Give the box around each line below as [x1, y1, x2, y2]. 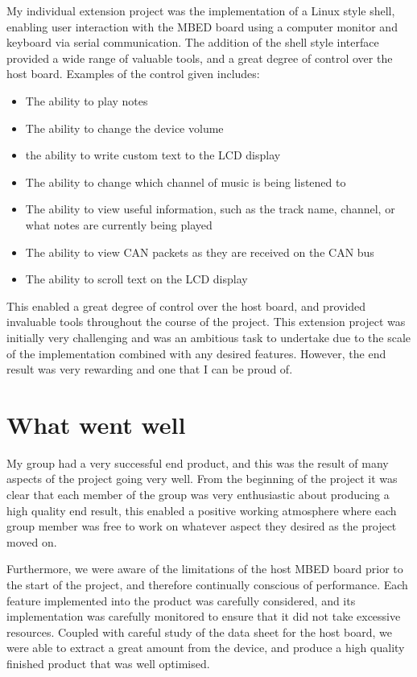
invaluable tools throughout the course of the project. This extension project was [6, 313, 406, 330]
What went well [6, 407, 186, 440]
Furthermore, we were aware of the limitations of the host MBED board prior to [6, 560, 403, 577]
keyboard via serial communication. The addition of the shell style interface [6, 34, 379, 51]
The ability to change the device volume [25, 119, 224, 136]
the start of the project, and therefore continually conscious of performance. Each [6, 576, 408, 592]
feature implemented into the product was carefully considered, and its [6, 592, 356, 609]
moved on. [6, 533, 57, 550]
